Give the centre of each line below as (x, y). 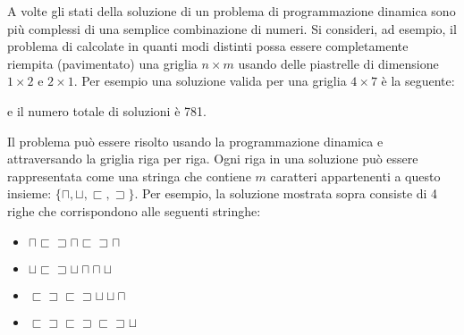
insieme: (30, 193)
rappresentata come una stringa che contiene (129, 176)
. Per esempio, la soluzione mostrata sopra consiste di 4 (286, 193)
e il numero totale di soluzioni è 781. (107, 110)
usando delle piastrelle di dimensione (338, 63)
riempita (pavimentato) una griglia (102, 63)
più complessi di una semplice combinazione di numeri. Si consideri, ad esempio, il (232, 28)
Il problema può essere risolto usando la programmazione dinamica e (195, 141)
